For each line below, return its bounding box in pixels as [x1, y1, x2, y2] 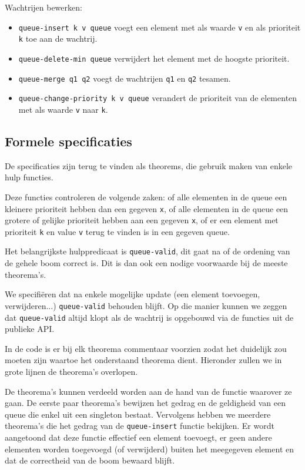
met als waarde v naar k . [18, 103, 108, 115]
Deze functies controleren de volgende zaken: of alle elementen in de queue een [5, 190, 287, 203]
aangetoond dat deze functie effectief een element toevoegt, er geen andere [5, 431, 272, 444]
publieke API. [5, 323, 55, 335]
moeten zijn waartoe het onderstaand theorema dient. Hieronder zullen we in [5, 354, 282, 366]
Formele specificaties [5, 132, 132, 150]
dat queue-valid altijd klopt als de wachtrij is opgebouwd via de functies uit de [5, 311, 294, 323]
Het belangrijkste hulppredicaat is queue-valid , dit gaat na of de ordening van [5, 245, 290, 257]
